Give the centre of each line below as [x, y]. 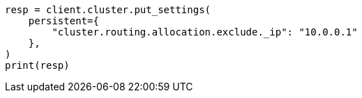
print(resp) [37, 65]
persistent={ [63, 21]
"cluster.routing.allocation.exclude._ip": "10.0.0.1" [205, 32]
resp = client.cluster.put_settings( [108, 10]
